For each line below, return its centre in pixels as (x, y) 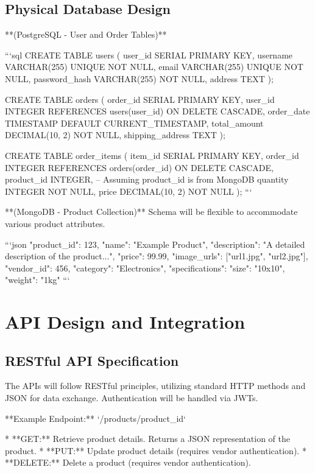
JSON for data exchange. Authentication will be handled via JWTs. (132, 398)
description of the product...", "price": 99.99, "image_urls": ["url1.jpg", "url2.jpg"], (157, 256)
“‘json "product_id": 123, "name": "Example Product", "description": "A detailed (155, 244)
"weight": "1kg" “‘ (37, 280)
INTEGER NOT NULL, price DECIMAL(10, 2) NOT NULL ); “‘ (129, 191)
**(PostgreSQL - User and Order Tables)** (86, 34)
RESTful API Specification (92, 360)
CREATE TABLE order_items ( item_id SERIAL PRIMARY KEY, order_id (152, 155)
